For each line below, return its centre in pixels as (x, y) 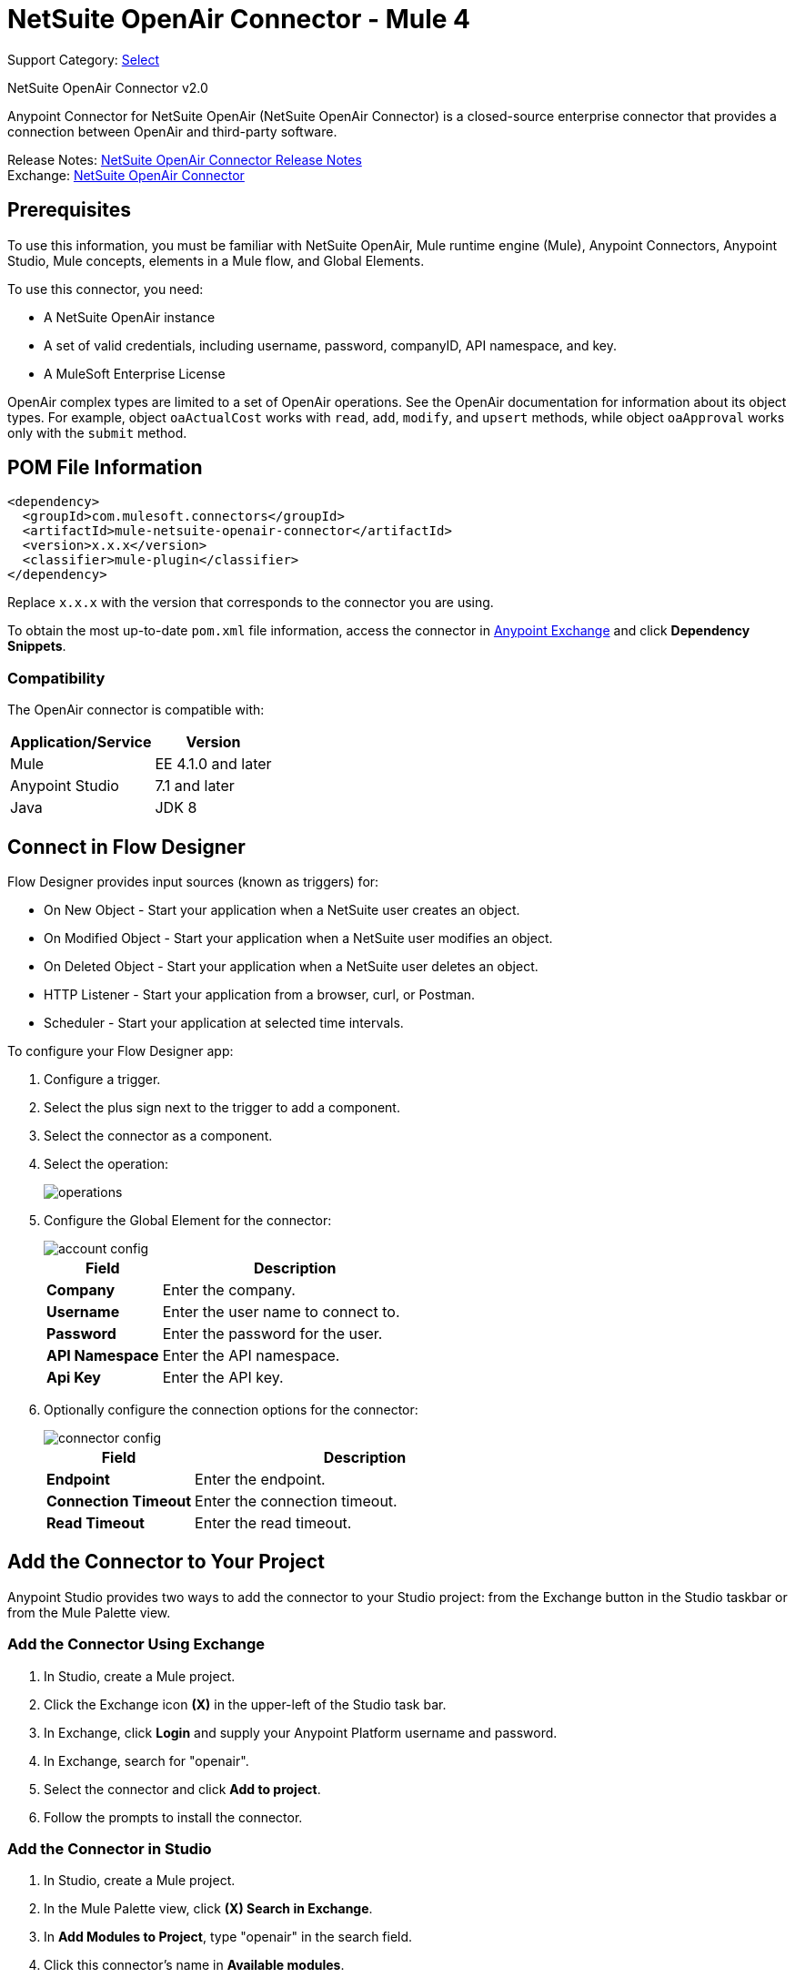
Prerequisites (69, 210)
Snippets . (37, 646)
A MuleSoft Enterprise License (135, 373)
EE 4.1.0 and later (213, 764)
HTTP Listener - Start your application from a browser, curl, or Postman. (260, 995)
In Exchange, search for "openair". (146, 1760)
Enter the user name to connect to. (281, 1312)
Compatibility (56, 678)
